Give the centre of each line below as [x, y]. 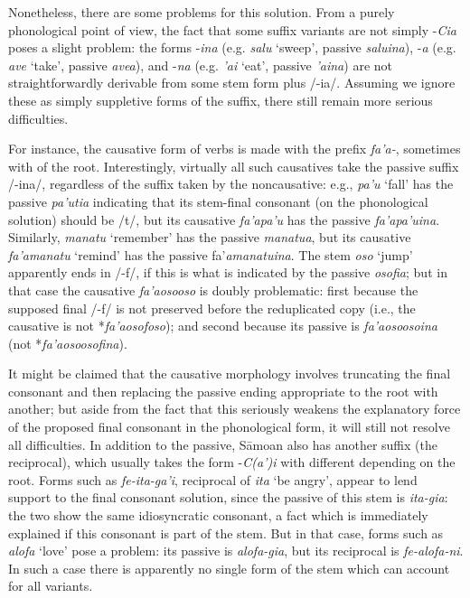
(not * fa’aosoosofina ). [68, 343]
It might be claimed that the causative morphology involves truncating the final [230, 374]
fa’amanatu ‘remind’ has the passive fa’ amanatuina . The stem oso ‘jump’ [211, 254]
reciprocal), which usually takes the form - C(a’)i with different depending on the [232, 462]
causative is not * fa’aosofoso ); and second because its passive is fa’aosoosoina [223, 326]
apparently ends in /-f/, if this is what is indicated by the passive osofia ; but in [228, 272]
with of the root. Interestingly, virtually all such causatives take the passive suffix [234, 166]
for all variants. [51, 586]
